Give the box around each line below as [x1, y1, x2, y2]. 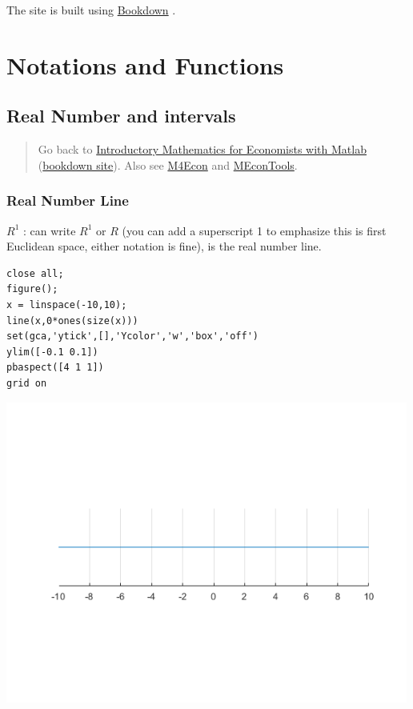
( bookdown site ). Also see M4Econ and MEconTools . [38, 156, 298, 173]
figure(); [6, 283, 58, 295]
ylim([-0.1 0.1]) [6, 346, 98, 358]
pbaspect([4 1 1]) [6, 362, 104, 374]
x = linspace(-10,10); [6, 298, 127, 310]
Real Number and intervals [6, 103, 236, 128]
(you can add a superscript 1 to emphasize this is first [122, 222, 387, 238]
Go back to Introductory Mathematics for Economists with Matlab [38, 141, 367, 158]
